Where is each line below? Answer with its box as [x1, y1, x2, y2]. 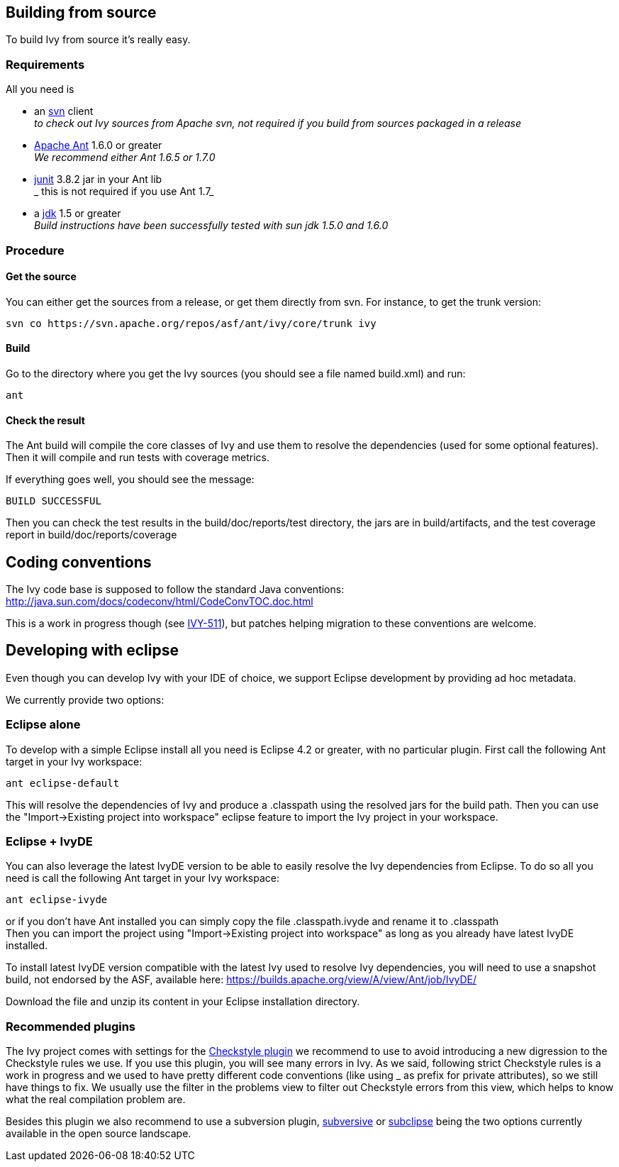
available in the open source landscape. [6, 1127, 191, 1140]
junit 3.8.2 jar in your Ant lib [34, 173, 162, 186]
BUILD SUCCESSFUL [6, 495, 101, 507]
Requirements [6, 57, 85, 72]
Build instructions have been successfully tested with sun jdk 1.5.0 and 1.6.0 [34, 219, 389, 232]
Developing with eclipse [6, 641, 179, 660]
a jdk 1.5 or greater [34, 207, 121, 220]
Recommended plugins [6, 1019, 136, 1034]
